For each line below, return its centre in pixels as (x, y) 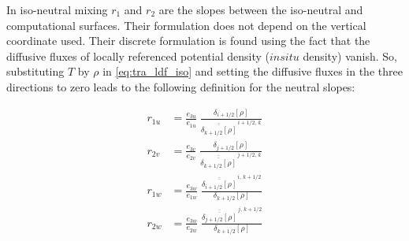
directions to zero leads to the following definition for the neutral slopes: (181, 86)
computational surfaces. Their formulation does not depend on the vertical (186, 25)
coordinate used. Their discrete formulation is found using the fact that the (188, 41)
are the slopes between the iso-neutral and (261, 9)
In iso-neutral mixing (57, 9)
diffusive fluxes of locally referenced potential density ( (138, 56)
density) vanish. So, (350, 56)
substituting (35, 71)
